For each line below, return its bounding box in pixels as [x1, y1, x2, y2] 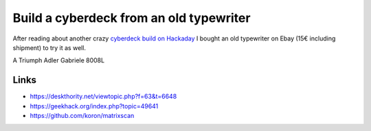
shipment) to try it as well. [12, 43, 86, 51]
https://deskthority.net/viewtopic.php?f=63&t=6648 [30, 93, 177, 101]
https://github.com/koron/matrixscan [30, 112, 135, 120]
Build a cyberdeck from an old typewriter [12, 10, 251, 25]
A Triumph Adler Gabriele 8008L [12, 56, 105, 64]
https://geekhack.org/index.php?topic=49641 [30, 102, 159, 110]
